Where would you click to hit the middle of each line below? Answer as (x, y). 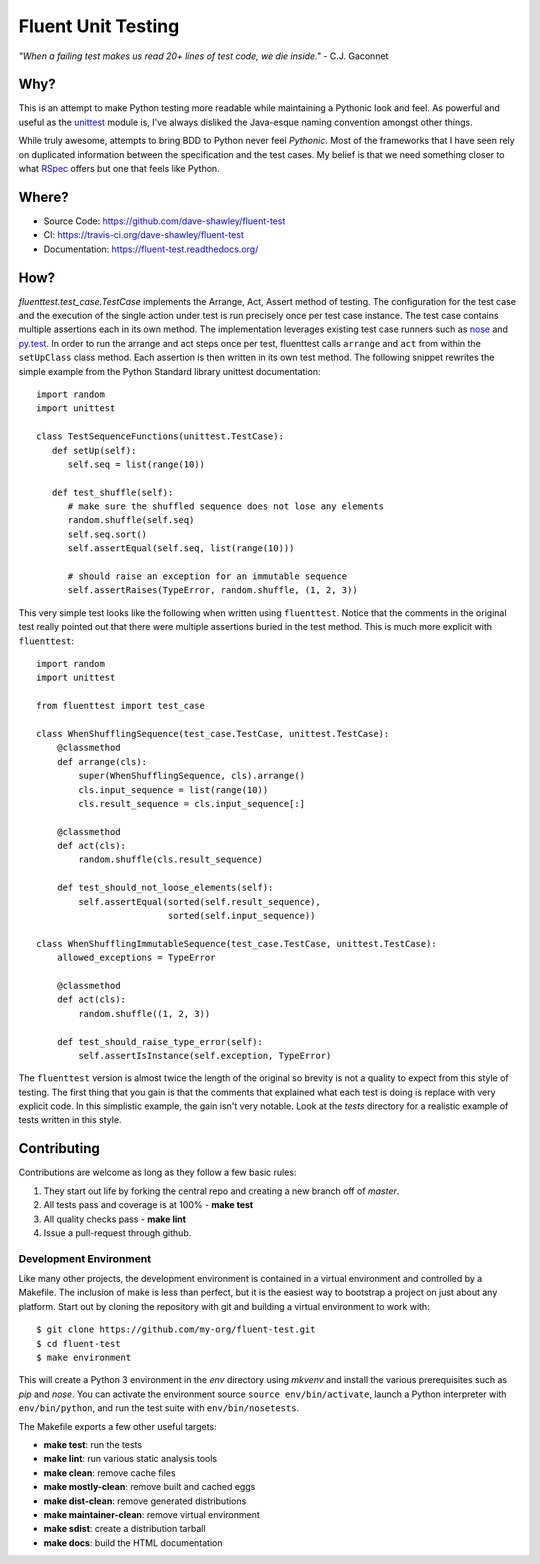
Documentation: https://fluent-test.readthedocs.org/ (151, 249)
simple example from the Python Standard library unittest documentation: (169, 371)
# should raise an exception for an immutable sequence (207, 576)
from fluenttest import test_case (120, 706)
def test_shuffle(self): (112, 492)
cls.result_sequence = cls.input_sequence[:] (191, 803)
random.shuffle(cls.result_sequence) (171, 859)
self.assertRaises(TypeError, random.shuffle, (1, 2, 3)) (213, 590)
